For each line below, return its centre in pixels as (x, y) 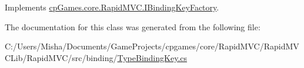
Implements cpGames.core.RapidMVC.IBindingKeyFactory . (112, 7)
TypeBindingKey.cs (152, 57)
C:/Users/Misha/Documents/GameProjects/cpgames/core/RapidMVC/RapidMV (152, 46)
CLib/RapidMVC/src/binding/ (61, 57)
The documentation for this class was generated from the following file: (133, 26)
